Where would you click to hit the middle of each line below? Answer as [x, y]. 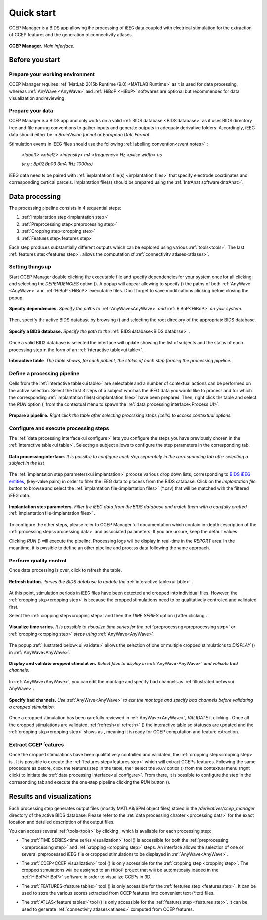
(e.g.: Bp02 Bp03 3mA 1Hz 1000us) [57, 164]
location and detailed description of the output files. [62, 822]
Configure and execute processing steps [59, 428]
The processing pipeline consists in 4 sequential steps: [65, 208]
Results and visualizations [50, 796]
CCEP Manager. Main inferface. [42, 46]
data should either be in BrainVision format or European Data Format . [80, 135]
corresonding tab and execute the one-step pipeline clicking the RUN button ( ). [90, 782]
